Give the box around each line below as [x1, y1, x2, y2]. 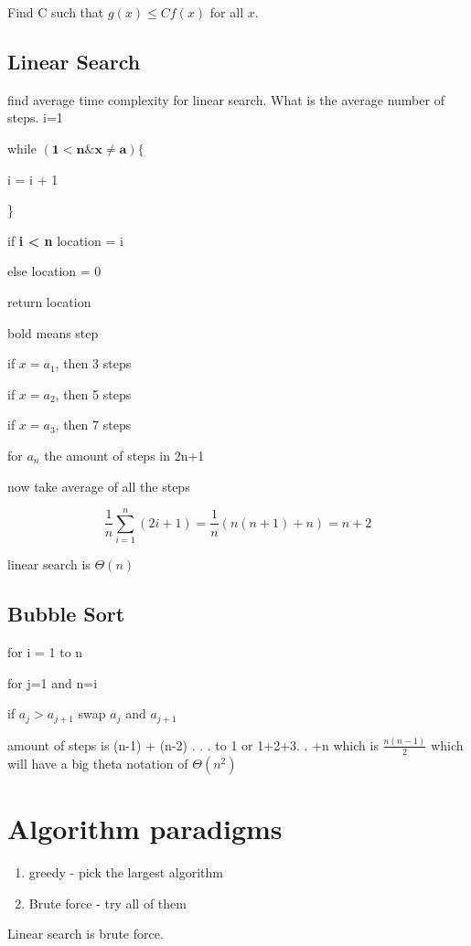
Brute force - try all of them [28, 893, 187, 912]
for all [209, 3, 244, 21]
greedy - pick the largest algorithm [28, 862, 223, 881]
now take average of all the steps [7, 476, 190, 495]
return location [7, 292, 91, 311]
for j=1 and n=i [7, 673, 98, 692]
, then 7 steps [55, 415, 132, 434]
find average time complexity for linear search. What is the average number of [7, 90, 444, 109]
